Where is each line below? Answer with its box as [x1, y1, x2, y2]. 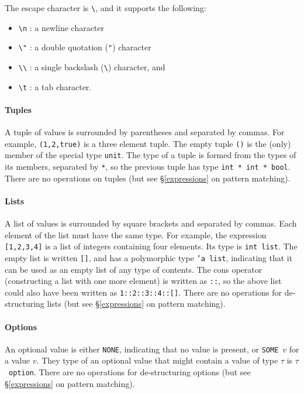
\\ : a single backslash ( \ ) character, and [18, 60, 165, 73]
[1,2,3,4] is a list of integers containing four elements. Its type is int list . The [5, 240, 298, 252]
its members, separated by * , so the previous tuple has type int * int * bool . [5, 160, 291, 172]
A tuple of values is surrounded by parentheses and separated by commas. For [5, 126, 285, 138]
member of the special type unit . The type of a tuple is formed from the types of [5, 149, 296, 161]
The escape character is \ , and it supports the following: [5, 2, 206, 13]
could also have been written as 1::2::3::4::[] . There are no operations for [5, 286, 282, 298]
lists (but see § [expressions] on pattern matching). [47, 297, 226, 310]
